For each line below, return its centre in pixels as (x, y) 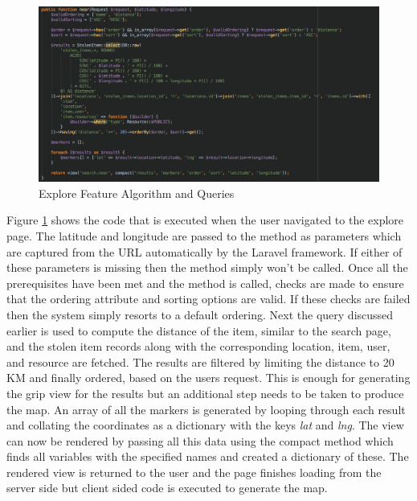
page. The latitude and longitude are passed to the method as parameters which (204, 235)
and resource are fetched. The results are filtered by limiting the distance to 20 (200, 361)
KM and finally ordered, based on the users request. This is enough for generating (208, 378)
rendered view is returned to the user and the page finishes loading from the (194, 472)
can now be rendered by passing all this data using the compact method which (200, 440)
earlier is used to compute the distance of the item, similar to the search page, (199, 330)
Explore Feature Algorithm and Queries (137, 193)
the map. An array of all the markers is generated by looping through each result (206, 409)
